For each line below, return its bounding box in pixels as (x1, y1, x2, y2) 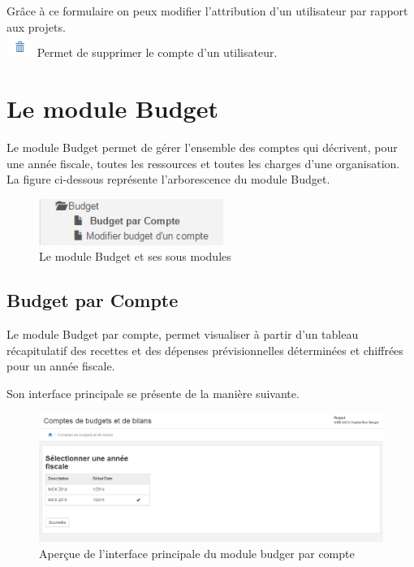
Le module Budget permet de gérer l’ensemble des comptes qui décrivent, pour (6, 138, 398, 155)
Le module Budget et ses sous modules (39, 248, 231, 265)
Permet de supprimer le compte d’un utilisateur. (37, 44, 278, 61)
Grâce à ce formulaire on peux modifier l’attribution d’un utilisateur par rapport (6, 2, 408, 19)
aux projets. (6, 18, 66, 35)
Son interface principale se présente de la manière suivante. (6, 385, 300, 401)
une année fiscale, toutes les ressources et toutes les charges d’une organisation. (6, 154, 400, 171)
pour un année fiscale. (6, 357, 115, 374)
